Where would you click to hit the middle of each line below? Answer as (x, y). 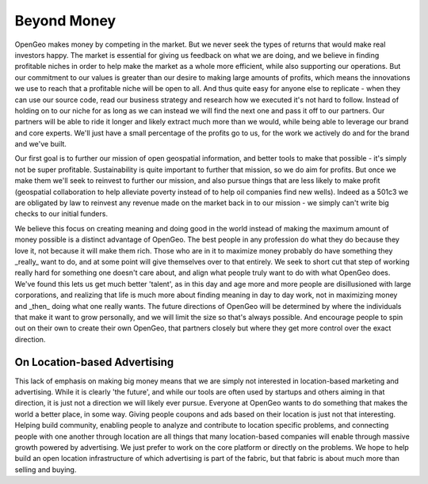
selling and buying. (46, 469)
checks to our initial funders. (61, 214)
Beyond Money (65, 21)
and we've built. (41, 144)
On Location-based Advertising (94, 362)
